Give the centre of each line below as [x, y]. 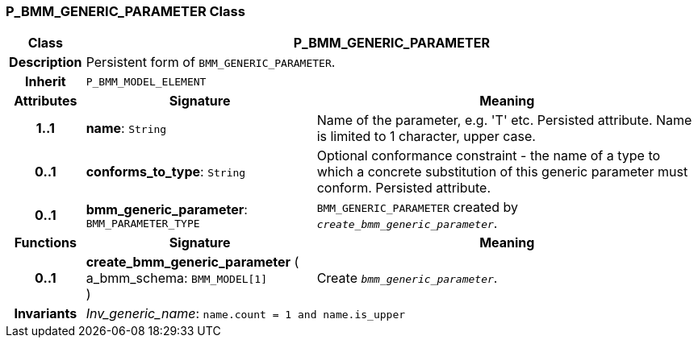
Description [46, 62]
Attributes [46, 101]
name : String [126, 128]
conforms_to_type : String [166, 172]
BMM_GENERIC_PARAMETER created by [418, 207]
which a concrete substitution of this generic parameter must [502, 172]
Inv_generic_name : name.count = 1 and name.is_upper [246, 314]
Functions [45, 243]
